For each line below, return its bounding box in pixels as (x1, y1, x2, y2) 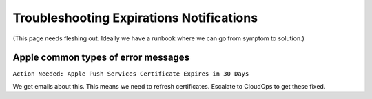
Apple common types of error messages (12, 52, 189, 63)
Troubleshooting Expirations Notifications (12, 10, 258, 25)
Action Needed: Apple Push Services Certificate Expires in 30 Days (12, 70, 249, 78)
